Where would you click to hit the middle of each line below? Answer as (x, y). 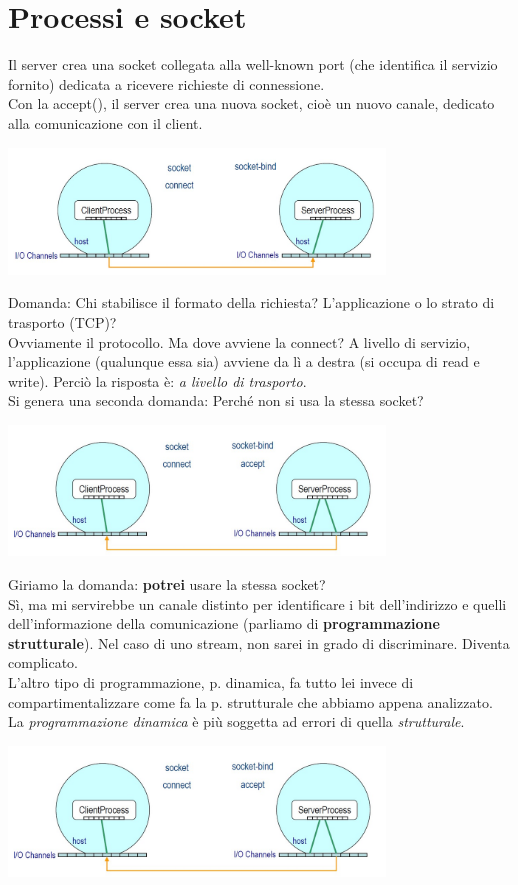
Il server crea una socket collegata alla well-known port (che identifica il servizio (253, 64)
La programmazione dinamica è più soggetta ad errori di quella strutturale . (236, 721)
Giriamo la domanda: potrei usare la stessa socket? (167, 584)
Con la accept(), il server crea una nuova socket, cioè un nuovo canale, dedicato (251, 103)
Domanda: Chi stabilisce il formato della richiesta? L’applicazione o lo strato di (251, 302)
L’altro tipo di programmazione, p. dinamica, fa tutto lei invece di (211, 681)
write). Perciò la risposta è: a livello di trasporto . (157, 380)
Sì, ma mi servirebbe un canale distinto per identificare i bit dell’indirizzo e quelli (257, 603)
